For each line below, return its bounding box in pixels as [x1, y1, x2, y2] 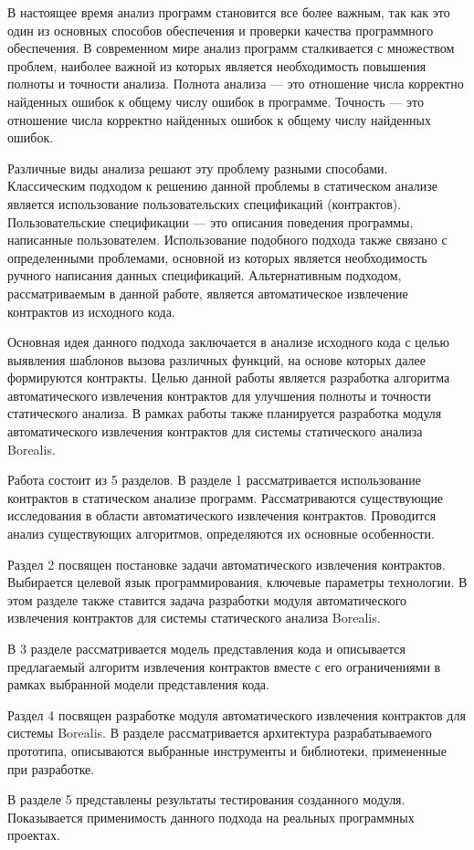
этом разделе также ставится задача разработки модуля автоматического [7, 590, 407, 609]
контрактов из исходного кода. [7, 301, 175, 320]
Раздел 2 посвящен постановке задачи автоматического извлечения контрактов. [7, 554, 446, 573]
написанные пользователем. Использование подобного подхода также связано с [7, 230, 448, 249]
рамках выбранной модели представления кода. [7, 675, 269, 694]
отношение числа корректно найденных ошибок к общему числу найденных [7, 110, 431, 129]
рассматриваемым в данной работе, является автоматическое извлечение [7, 283, 408, 302]
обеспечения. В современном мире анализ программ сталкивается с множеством [7, 38, 455, 58]
